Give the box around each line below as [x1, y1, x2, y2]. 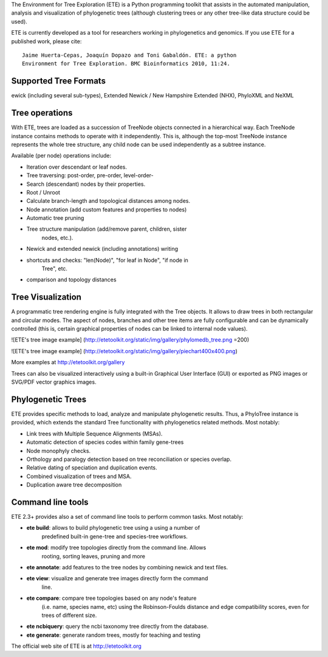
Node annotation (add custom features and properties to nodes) [26, 206, 187, 213]
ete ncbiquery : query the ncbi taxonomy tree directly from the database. [26, 623, 209, 630]
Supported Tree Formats [11, 76, 106, 86]
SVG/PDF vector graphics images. [11, 378, 97, 386]
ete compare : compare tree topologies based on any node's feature [26, 594, 197, 602]
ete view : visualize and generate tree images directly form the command [26, 575, 208, 582]
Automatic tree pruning [26, 214, 84, 222]
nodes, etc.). [41, 234, 73, 241]
